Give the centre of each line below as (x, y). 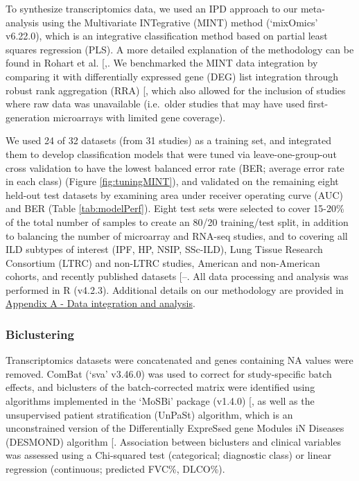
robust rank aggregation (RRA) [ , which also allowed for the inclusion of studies (176, 90)
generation (28, 117)
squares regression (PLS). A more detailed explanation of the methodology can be (180, 49)
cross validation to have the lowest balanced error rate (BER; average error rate (175, 167)
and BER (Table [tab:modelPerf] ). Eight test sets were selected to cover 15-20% (175, 208)
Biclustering (40, 334)
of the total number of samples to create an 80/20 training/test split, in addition (177, 221)
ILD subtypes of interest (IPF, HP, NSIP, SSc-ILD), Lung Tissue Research (164, 249)
